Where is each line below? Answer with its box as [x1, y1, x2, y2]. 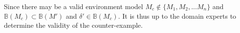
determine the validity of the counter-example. [4, 20, 143, 30]
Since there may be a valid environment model [4, 1, 143, 11]
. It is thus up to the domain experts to [118, 11, 237, 21]
